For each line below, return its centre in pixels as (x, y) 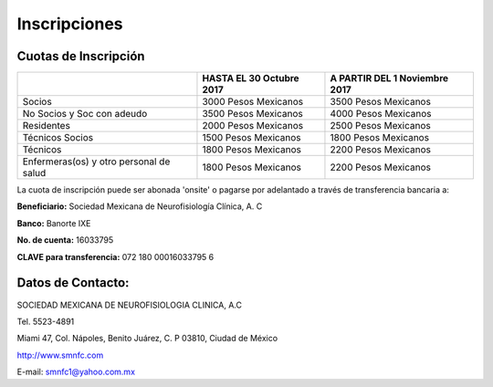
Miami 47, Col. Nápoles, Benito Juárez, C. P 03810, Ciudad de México (147, 339)
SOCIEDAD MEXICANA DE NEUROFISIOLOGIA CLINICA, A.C (129, 305)
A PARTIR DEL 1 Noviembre (389, 78)
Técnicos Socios (58, 138)
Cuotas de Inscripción (81, 56)
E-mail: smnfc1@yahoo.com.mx (76, 372)
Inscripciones (70, 24)
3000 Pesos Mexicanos (253, 102)
